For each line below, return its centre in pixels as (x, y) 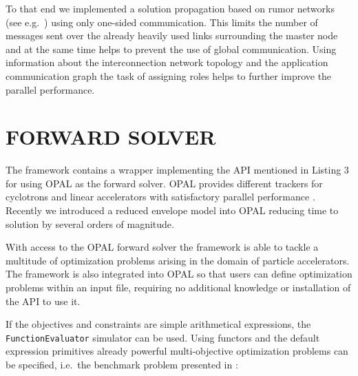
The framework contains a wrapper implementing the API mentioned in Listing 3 (177, 170)
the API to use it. (43, 301)
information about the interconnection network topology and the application (167, 62)
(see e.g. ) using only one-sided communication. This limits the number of (162, 22)
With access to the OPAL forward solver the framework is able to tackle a (162, 247)
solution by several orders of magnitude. (90, 223)
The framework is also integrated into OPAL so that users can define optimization (179, 274)
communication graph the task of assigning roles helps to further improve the (169, 75)
